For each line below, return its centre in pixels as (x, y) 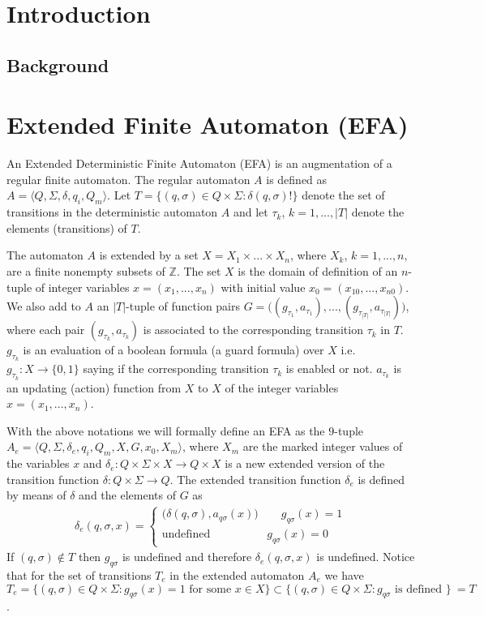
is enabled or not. (329, 368)
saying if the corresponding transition (176, 368)
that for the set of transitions (79, 574)
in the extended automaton (237, 574)
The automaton (45, 255)
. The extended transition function (255, 479)
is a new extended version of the (305, 463)
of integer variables (82, 287)
